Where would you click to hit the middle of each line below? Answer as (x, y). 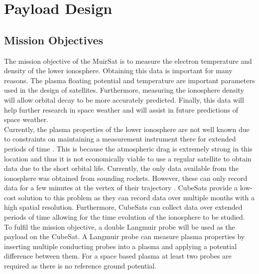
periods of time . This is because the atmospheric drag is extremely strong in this (128, 148)
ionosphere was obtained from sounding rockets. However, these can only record (126, 178)
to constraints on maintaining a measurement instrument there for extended (120, 139)
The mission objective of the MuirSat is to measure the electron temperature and (128, 61)
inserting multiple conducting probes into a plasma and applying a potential (121, 246)
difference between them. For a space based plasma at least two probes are (118, 256)
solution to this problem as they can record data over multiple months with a (136, 197)
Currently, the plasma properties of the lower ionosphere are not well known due (127, 129)
